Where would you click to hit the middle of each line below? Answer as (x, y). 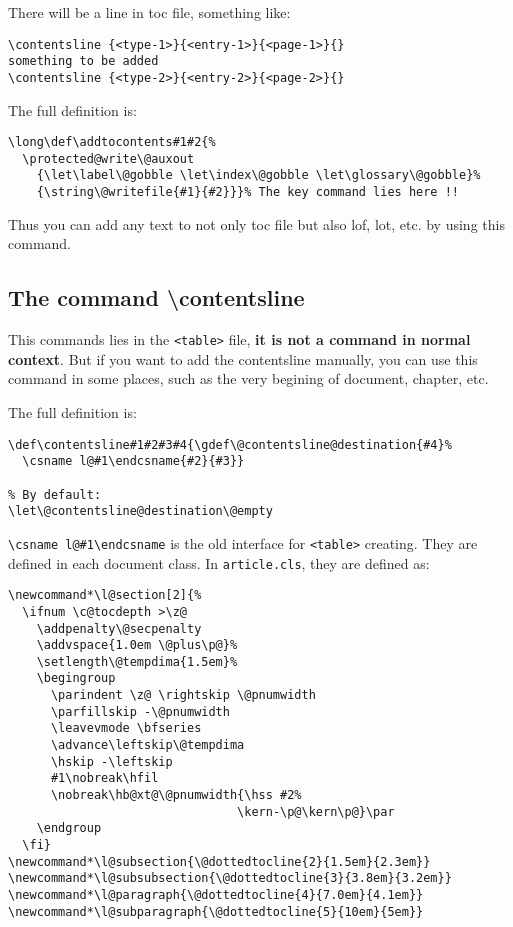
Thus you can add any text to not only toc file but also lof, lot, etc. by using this (256, 223)
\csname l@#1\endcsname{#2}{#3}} (133, 461)
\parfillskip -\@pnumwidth (140, 711)
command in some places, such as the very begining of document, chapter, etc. (248, 378)
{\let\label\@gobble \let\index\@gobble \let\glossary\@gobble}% (258, 175)
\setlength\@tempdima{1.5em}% (137, 661)
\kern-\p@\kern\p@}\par (316, 811)
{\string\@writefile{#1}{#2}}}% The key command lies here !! (248, 192)
